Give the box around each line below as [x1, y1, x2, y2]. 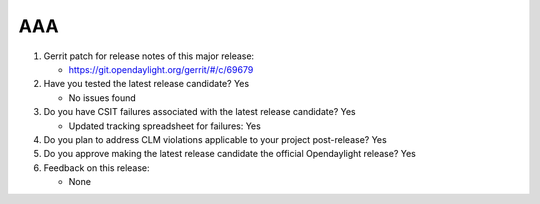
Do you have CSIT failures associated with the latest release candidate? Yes [43, 106, 356, 118]
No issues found [68, 91, 137, 104]
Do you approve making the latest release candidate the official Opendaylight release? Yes [43, 148, 417, 160]
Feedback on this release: [43, 161, 150, 174]
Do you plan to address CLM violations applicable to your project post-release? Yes [43, 133, 387, 145]
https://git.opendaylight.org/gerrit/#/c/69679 [68, 63, 254, 75]
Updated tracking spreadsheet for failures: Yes [68, 120, 262, 132]
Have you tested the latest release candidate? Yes [43, 78, 250, 90]
